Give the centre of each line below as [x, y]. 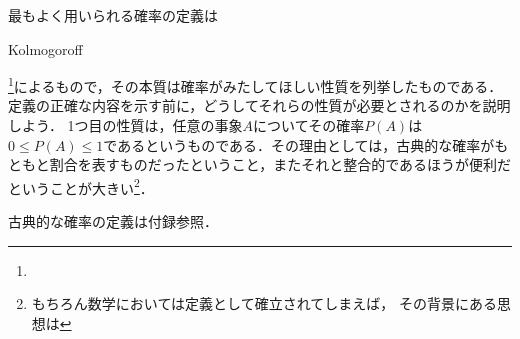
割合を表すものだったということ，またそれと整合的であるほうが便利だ [280, 164]
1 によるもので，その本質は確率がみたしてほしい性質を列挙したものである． [255, 84]
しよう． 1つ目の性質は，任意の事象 [125, 125]
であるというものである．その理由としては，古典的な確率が [299, 144]
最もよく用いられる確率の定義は [113, 15]
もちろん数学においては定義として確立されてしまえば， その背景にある [264, 303]
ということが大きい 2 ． [81, 186]
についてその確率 [309, 125]
